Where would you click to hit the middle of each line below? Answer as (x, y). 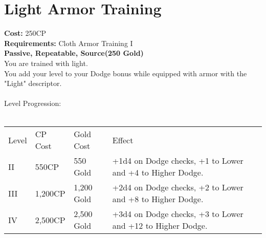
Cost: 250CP (25, 33)
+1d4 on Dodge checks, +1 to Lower (178, 161)
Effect (123, 140)
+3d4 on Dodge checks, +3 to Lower (178, 214)
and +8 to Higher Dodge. (158, 199)
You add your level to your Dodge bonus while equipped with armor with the (126, 73)
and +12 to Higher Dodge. (160, 226)
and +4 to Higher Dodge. (158, 172)
